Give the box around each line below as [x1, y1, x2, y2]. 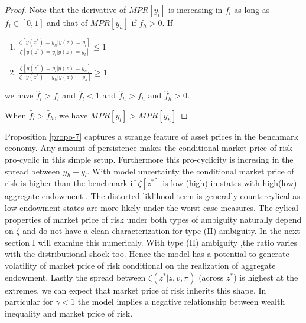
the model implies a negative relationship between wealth [77, 295, 285, 308]
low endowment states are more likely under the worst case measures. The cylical [5, 202, 298, 214]
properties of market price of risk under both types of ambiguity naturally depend [5, 213, 302, 225]
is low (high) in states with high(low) [162, 177, 297, 189]
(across [198, 271, 224, 283]
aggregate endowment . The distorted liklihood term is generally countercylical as [5, 190, 300, 202]
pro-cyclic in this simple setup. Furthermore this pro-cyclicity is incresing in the [5, 153, 294, 166]
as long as [234, 4, 270, 15]
